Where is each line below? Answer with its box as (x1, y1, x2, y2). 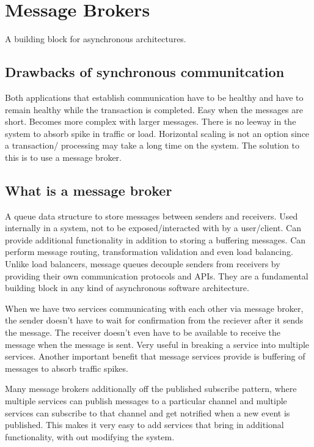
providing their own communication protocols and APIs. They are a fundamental (5, 269, 309, 282)
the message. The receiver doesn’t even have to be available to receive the (5, 326, 280, 339)
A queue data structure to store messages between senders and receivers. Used (5, 209, 298, 222)
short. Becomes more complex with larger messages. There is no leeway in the (5, 115, 296, 128)
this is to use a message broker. (5, 150, 122, 163)
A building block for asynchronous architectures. (5, 32, 186, 45)
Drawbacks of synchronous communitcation (5, 62, 285, 81)
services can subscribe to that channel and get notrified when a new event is (5, 406, 290, 419)
